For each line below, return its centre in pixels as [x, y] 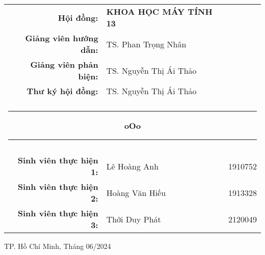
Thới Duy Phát [134, 219]
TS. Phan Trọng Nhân [146, 44]
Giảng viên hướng [62, 38]
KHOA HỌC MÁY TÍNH [159, 11]
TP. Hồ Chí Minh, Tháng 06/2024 [58, 246]
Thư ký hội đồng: [62, 91]
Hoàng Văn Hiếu [136, 192]
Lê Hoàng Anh [132, 166]
